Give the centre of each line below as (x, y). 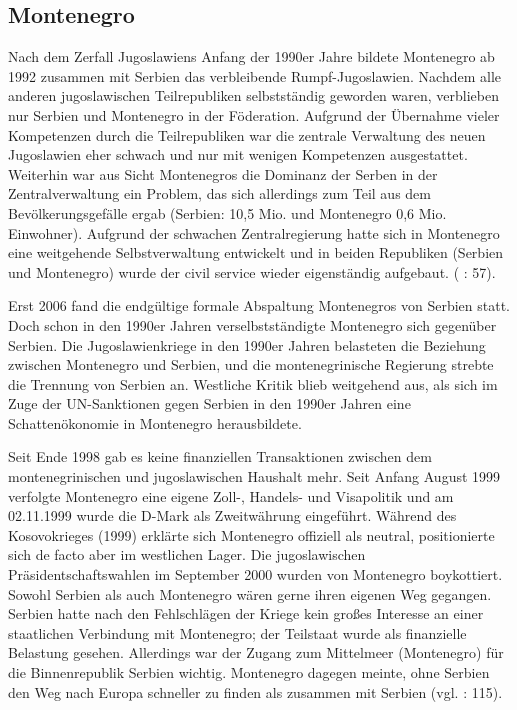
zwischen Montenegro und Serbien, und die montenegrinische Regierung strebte (251, 364)
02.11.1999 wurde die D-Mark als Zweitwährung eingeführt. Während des (232, 515)
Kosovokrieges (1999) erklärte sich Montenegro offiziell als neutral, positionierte (251, 534)
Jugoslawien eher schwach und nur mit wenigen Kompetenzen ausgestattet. (238, 154)
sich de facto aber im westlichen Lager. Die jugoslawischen (187, 554)
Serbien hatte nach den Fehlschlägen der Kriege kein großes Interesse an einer (246, 613)
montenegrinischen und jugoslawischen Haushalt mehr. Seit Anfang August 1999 (254, 476)
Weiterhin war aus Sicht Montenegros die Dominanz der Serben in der (223, 173)
